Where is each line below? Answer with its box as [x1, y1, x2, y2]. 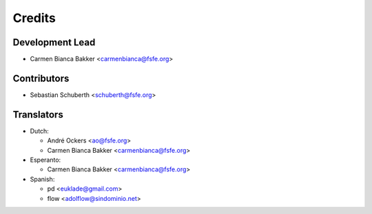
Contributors [12, 72, 70, 84]
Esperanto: [30, 156, 61, 164]
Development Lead [12, 36, 96, 48]
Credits [12, 10, 56, 25]
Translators [12, 109, 63, 120]
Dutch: [30, 127, 50, 135]
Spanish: [30, 175, 55, 183]
